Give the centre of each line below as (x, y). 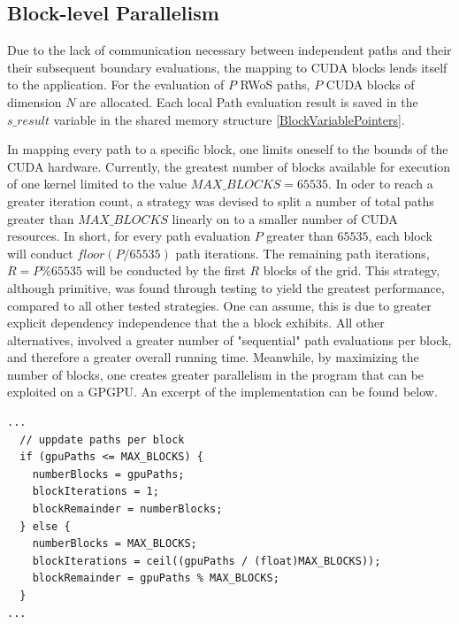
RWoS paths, (275, 85)
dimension (34, 101)
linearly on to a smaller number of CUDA (285, 218)
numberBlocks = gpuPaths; (108, 474)
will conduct (40, 253)
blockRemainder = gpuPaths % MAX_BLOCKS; (156, 578)
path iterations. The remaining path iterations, (302, 253)
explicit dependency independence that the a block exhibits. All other (196, 323)
